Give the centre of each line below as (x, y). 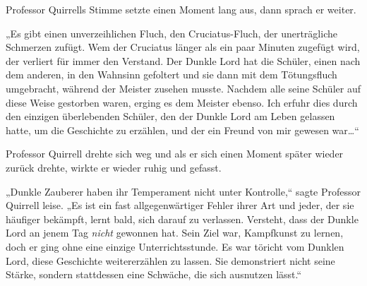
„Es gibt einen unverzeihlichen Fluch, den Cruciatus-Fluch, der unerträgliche (172, 33)
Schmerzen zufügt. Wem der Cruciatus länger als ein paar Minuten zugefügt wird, (183, 47)
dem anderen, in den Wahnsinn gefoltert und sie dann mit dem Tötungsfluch (172, 75)
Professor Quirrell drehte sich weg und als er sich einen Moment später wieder (175, 154)
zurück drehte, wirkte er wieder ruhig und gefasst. (114, 167)
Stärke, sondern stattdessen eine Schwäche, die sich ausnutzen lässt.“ (154, 274)
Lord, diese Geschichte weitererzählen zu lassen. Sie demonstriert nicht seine (170, 260)
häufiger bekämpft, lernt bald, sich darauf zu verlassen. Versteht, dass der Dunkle (182, 219)
